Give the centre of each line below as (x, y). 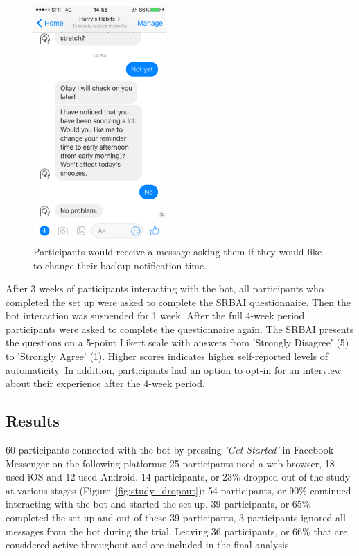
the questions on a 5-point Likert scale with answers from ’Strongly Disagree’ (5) (177, 342)
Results (33, 421)
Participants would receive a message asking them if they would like (178, 251)
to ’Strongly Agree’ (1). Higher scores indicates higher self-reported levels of (167, 356)
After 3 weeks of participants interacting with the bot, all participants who (165, 288)
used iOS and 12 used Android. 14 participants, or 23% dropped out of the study (178, 477)
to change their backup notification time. (120, 265)
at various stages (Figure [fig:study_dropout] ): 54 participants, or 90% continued (178, 490)
